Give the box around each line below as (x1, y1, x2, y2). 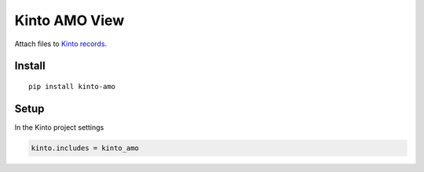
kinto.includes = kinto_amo (31, 143, 139, 152)
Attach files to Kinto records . (14, 39, 108, 48)
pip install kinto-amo (28, 82, 116, 91)
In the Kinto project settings (14, 122, 104, 132)
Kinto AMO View (14, 12, 125, 29)
